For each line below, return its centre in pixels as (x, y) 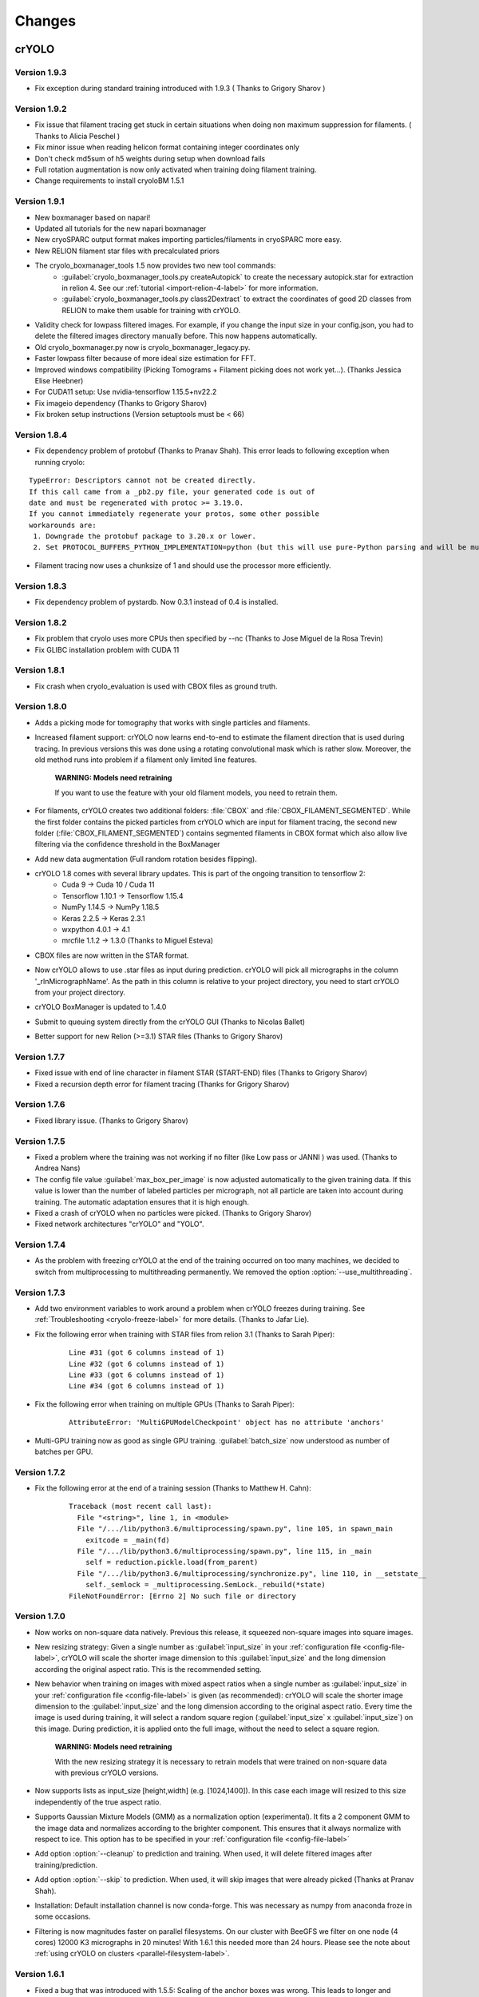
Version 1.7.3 (40, 1292)
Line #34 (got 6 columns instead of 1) (147, 1386)
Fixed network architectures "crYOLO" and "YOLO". (119, 1224)
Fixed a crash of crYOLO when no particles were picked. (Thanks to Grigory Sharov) (173, 1213)
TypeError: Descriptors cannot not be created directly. (143, 480)
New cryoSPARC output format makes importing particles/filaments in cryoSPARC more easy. (188, 240)
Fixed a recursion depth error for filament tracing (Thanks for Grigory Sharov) (162, 1084)
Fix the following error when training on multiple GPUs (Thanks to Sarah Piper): (164, 1404)
